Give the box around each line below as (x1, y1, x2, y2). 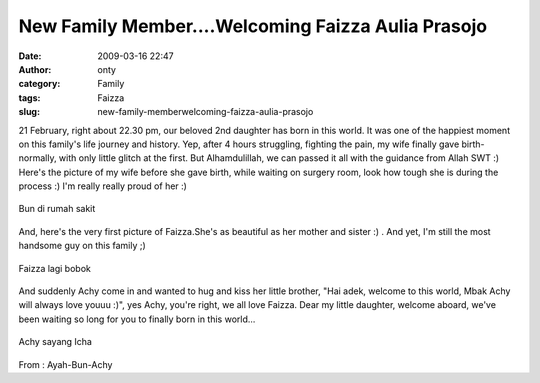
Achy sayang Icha (18, 336, 92, 348)
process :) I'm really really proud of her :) (18, 180, 187, 192)
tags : (18, 91, 41, 104)
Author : (18, 63, 52, 75)
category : (18, 78, 61, 90)
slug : (18, 106, 40, 118)
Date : (18, 50, 42, 62)
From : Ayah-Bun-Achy (18, 358, 113, 370)
